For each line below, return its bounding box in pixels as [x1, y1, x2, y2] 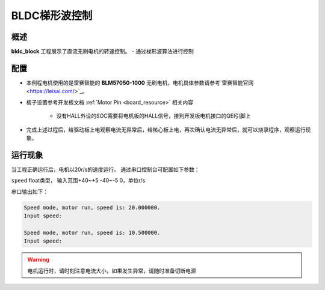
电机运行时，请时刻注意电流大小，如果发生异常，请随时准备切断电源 [27, 267, 196, 274]
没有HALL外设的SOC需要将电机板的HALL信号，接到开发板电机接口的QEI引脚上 [56, 112, 251, 119]
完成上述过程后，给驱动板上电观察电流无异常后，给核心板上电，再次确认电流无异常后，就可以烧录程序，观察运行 [26, 126, 306, 133]
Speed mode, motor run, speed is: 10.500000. [23, 229, 161, 236]
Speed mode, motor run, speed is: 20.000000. [23, 204, 161, 211]
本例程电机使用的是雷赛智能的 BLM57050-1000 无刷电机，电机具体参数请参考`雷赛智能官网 [26, 79, 254, 86]
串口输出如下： [11, 188, 48, 195]
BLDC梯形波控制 [11, 9, 93, 22]
